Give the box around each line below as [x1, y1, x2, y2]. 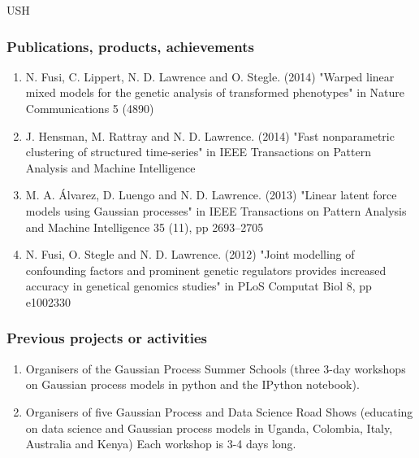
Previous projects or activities [6, 328, 207, 348]
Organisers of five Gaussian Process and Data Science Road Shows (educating [25, 403, 413, 420]
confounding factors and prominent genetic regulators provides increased [25, 261, 387, 278]
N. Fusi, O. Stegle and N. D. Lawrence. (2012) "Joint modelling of [25, 246, 355, 263]
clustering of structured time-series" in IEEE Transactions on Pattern [25, 143, 371, 160]
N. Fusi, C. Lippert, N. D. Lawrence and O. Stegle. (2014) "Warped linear [25, 68, 395, 85]
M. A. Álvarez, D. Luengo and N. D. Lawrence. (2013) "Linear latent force [25, 186, 397, 203]
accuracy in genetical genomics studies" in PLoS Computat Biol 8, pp [25, 277, 372, 294]
